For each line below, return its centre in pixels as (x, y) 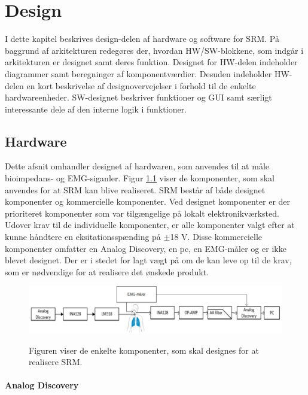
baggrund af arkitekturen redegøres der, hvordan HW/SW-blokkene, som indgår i (154, 50)
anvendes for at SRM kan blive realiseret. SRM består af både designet (135, 189)
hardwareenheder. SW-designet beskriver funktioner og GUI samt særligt (138, 97)
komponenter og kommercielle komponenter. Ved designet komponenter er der (148, 201)
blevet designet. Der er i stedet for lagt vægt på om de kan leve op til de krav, (148, 260)
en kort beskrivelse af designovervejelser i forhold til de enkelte (141, 85)
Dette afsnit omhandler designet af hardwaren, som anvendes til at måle (137, 166)
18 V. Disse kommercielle (216, 237)
